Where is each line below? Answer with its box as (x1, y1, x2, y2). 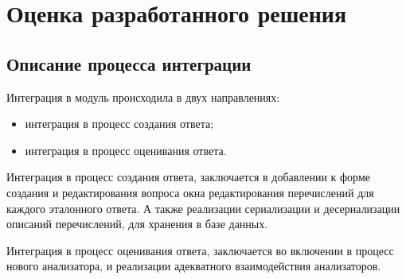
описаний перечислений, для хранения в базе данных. (6, 215, 268, 232)
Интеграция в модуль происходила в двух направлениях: (6, 88, 280, 105)
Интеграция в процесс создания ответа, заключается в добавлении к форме (6, 169, 370, 185)
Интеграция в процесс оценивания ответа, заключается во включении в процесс (6, 242, 394, 258)
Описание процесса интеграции (6, 51, 252, 76)
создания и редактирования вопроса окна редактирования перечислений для (6, 184, 374, 200)
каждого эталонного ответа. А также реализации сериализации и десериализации (6, 200, 400, 216)
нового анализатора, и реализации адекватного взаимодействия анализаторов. (6, 258, 381, 274)
